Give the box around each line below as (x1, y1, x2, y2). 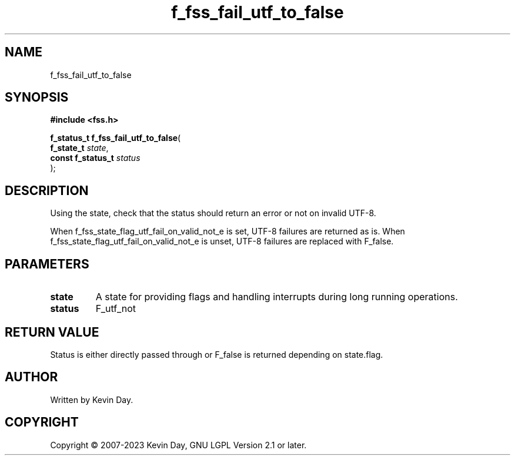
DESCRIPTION (5, 183, 89, 198)
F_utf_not (95, 303, 136, 315)
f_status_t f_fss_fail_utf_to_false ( (50, 133, 181, 143)
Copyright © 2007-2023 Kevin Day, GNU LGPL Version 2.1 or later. (50, 439, 307, 450)
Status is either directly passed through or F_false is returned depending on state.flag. (50, 349, 383, 360)
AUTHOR (5, 370, 58, 385)
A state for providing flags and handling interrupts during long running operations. (95, 291, 458, 303)
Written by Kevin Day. (50, 394, 133, 405)
